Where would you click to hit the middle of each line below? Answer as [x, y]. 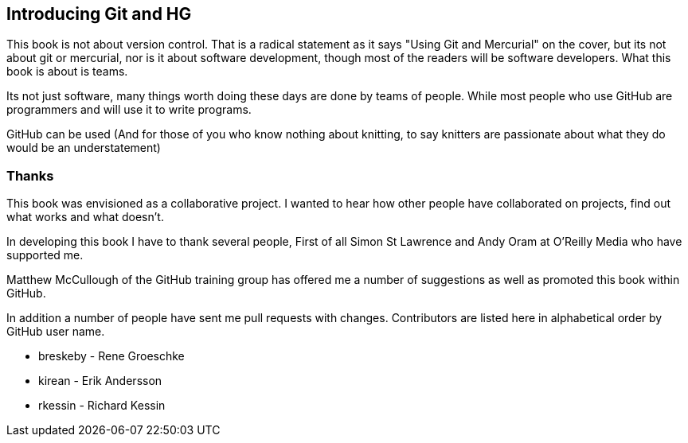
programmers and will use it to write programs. [129, 110]
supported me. [45, 255]
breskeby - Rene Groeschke [111, 356]
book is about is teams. [67, 72]
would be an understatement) [84, 148]
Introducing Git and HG [99, 14]
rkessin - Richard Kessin [102, 406]
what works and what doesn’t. [85, 217]
